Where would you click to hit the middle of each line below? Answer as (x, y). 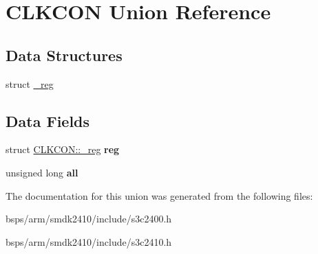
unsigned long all (42, 172)
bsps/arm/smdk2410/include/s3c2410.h (89, 241)
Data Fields (48, 120)
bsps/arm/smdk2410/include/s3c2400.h (89, 219)
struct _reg (30, 83)
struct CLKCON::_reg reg (63, 149)
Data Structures (64, 55)
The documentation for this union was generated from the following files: (159, 195)
